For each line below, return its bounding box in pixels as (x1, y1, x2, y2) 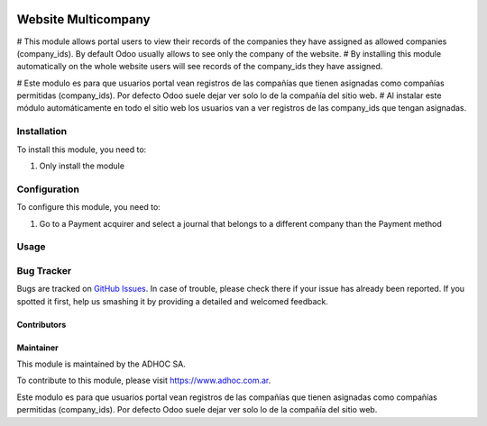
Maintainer (16, 342, 59, 353)
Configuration (16, 183, 80, 195)
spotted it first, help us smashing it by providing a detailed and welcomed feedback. (16, 295, 328, 306)
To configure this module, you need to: (16, 202, 161, 213)
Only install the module (39, 160, 125, 171)
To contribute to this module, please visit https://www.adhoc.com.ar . (16, 375, 271, 386)
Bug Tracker (16, 264, 72, 276)
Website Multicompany (16, 12, 151, 27)
